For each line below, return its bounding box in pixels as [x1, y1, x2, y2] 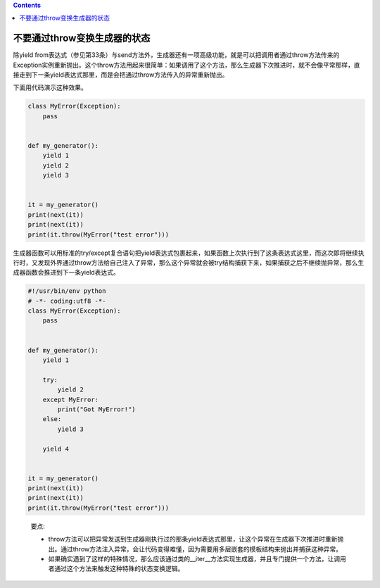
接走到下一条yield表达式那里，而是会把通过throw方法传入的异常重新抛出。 [13, 70, 229, 79]
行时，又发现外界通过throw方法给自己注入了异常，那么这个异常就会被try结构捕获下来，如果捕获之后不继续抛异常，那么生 [13, 258, 365, 267]
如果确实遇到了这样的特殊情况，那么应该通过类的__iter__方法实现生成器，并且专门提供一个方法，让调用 [48, 555, 346, 563]
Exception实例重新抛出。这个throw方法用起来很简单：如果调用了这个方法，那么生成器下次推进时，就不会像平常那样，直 [13, 61, 360, 69]
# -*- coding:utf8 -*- [27, 296, 106, 305]
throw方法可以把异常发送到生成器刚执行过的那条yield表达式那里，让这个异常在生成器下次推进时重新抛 [48, 535, 344, 544]
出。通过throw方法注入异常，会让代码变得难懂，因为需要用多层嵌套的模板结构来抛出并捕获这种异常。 [48, 544, 343, 553]
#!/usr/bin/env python [27, 287, 106, 295]
